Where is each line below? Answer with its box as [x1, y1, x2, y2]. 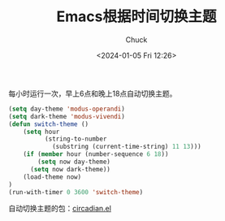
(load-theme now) [23, 172, 82, 181]
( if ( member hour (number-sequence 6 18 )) [23, 150, 169, 158]
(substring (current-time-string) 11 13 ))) [51, 143, 201, 151]
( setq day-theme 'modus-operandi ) [8, 105, 126, 113]
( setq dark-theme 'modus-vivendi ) [8, 112, 126, 120]
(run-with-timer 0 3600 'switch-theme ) [8, 188, 144, 196]
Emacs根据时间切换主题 [56, 7, 217, 26]
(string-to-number [44, 135, 107, 143]
